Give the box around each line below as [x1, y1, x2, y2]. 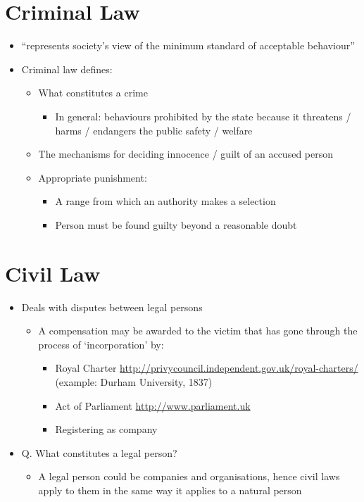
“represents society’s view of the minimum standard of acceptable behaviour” [21, 38, 355, 53]
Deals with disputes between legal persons [21, 299, 203, 314]
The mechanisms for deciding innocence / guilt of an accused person [38, 146, 334, 161]
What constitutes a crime [38, 85, 148, 100]
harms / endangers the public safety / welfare [55, 123, 253, 137]
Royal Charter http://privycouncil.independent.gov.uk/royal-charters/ [55, 360, 358, 375]
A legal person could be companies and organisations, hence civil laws [38, 469, 340, 484]
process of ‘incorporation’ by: [38, 337, 164, 351]
